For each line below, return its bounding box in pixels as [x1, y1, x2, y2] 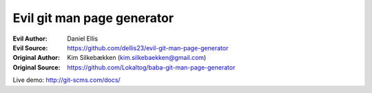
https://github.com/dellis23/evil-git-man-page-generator [67, 43, 229, 52]
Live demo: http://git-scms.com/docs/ [12, 76, 121, 84]
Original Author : [12, 54, 60, 62]
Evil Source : [12, 43, 48, 52]
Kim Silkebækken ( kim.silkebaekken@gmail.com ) [67, 54, 207, 62]
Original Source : [12, 63, 61, 72]
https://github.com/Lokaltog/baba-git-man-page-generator [67, 63, 236, 72]
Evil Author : [12, 34, 48, 43]
